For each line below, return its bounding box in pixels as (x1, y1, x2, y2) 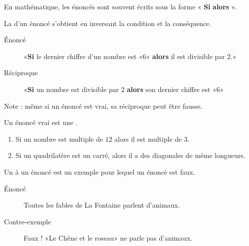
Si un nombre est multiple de (15, 133, 103, 144)
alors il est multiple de (114, 133, 182, 144)
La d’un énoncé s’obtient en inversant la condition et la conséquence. (4, 18, 212, 28)
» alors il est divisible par (146, 51, 225, 61)
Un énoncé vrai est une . (4, 117, 78, 127)
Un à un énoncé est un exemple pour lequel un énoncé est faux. (4, 166, 195, 177)
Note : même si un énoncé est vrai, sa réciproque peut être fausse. (4, 100, 203, 111)
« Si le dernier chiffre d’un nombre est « (24, 51, 143, 61)
